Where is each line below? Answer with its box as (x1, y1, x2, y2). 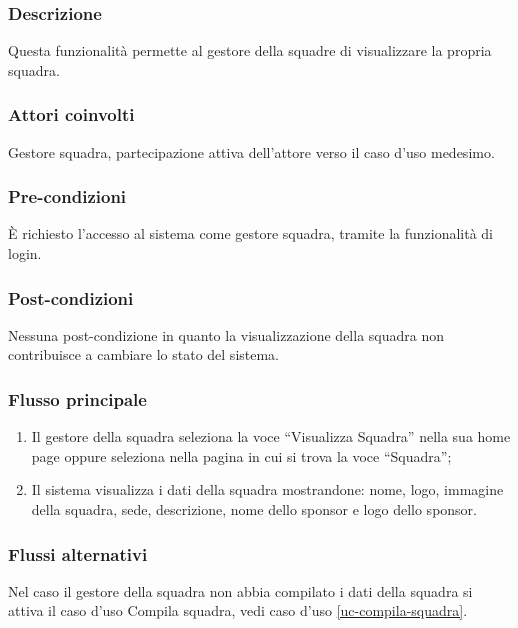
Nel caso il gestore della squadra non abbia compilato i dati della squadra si (8, 580, 473, 601)
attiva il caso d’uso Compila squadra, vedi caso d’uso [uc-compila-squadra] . (8, 600, 468, 621)
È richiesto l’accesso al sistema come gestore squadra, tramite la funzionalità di (8, 223, 494, 244)
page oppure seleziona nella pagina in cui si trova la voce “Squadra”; (31, 445, 452, 466)
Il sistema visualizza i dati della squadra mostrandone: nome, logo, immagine (31, 479, 504, 500)
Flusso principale (8, 386, 147, 411)
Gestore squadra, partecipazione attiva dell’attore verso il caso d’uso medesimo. (8, 141, 495, 162)
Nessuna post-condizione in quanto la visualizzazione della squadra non (8, 324, 445, 345)
